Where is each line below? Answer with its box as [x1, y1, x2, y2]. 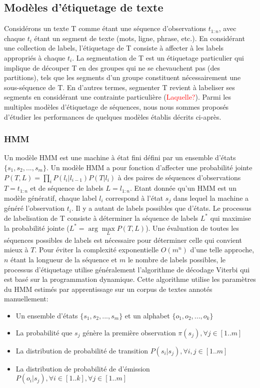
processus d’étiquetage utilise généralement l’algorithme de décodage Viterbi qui [4, 264, 250, 274]
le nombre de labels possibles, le [127, 254, 226, 264]
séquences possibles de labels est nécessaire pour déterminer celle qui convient [4, 234, 242, 245]
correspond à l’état [105, 192, 163, 203]
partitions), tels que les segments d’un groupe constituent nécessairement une [4, 72, 241, 83]
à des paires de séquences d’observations [117, 172, 241, 182]
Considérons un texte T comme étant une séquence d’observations [4, 23, 206, 34]
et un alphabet [124, 310, 170, 320]
